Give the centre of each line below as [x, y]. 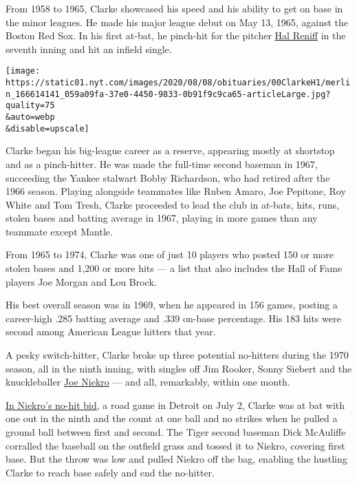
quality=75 [30, 106]
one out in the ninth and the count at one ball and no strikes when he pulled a [172, 418]
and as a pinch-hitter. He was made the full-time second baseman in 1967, [162, 164]
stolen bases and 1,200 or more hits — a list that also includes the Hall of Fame [174, 268]
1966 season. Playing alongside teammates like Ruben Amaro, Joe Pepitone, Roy [176, 191]
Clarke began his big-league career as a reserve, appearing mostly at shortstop [170, 150]
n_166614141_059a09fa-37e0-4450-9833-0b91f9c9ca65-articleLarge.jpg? [168, 94]
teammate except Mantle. [59, 231]
